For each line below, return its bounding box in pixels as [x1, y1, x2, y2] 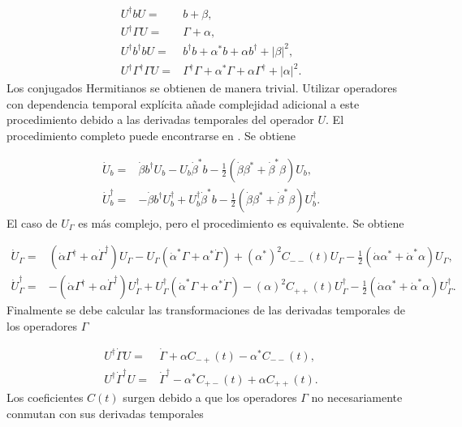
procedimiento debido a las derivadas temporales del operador [6, 111, 314, 128]
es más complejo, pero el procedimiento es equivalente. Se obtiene [78, 214, 404, 231]
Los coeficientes [6, 389, 84, 406]
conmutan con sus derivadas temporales [6, 404, 204, 421]
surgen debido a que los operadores [123, 389, 297, 406]
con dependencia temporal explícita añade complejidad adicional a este [6, 95, 360, 112]
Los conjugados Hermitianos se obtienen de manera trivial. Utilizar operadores [6, 79, 398, 96]
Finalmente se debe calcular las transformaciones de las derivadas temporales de [6, 301, 405, 318]
